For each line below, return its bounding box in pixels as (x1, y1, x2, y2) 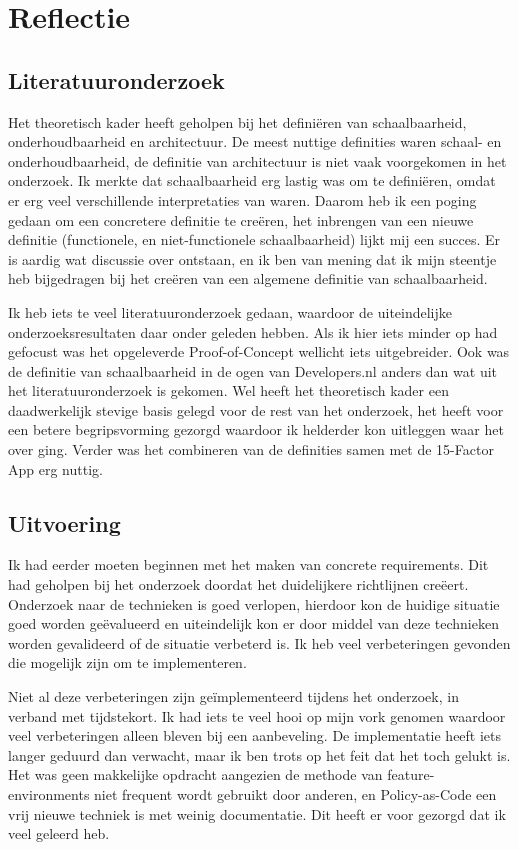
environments (8, 784, 90, 804)
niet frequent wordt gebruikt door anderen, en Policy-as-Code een (94, 784, 497, 804)
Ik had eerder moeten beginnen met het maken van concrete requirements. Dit (8, 554, 489, 575)
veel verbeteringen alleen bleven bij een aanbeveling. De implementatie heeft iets (8, 725, 502, 746)
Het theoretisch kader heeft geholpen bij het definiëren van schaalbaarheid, (8, 111, 467, 132)
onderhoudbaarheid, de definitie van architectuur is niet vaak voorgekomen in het (8, 150, 507, 171)
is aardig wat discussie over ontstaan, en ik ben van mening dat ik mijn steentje (8, 248, 497, 269)
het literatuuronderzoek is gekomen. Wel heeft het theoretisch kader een (8, 380, 449, 401)
